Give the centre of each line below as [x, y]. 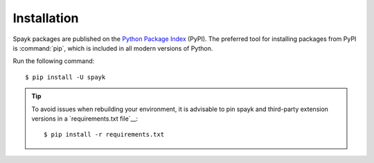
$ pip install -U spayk [65, 77]
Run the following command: [54, 61]
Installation [46, 18]
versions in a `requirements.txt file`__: [85, 119]
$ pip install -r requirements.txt [104, 135]
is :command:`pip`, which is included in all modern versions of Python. [113, 48]
